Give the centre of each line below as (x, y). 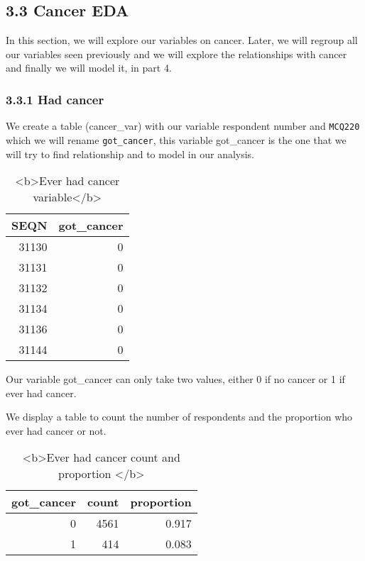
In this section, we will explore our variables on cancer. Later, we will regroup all (182, 40)
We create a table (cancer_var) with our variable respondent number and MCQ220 (183, 126)
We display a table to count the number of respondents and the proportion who (179, 417)
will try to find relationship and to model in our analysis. (130, 154)
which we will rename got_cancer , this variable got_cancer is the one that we (176, 139)
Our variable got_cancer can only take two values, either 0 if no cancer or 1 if (175, 379)
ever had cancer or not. (56, 430)
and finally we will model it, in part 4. (89, 68)
